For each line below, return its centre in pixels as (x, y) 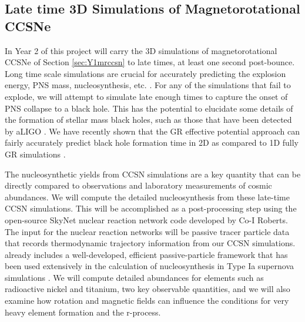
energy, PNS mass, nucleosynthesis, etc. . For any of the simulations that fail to (148, 85)
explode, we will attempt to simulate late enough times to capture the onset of (146, 96)
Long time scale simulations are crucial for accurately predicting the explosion (145, 73)
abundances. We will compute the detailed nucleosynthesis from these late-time (147, 197)
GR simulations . (35, 154)
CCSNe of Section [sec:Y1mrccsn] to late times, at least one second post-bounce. (150, 62)
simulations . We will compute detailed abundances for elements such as (134, 277)
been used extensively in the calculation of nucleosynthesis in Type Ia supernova (150, 266)
